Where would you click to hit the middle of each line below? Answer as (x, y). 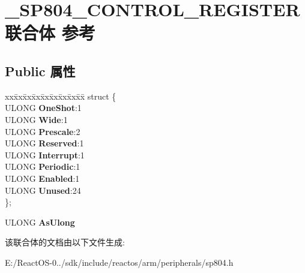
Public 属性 (40, 70)
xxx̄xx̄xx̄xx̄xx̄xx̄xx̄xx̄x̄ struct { (61, 96)
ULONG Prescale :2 (43, 131)
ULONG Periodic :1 (43, 166)
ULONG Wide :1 (36, 119)
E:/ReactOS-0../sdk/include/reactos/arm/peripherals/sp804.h (119, 262)
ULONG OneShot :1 (43, 108)
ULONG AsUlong (40, 222)
